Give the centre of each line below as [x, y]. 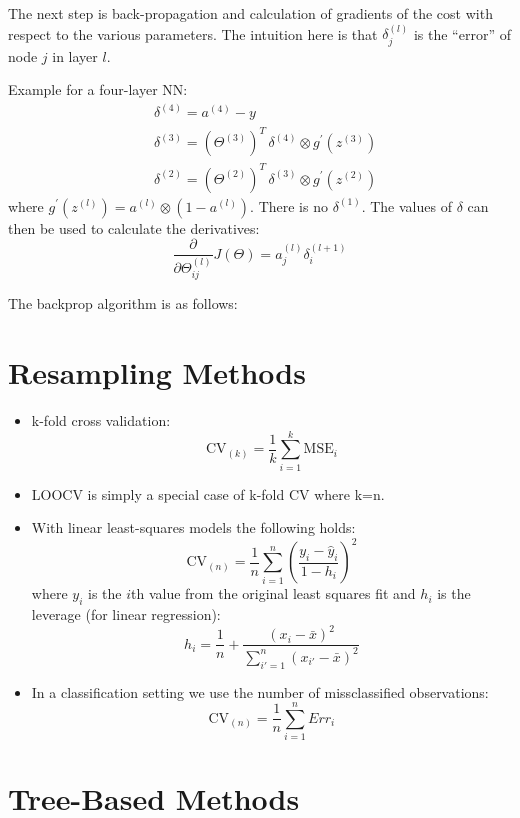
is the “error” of [462, 33]
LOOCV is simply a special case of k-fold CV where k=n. [208, 493]
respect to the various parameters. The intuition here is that [193, 33]
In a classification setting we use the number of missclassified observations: [260, 691]
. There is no [289, 205]
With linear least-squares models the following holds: [193, 527]
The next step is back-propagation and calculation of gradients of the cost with [250, 13]
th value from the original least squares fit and [273, 593]
